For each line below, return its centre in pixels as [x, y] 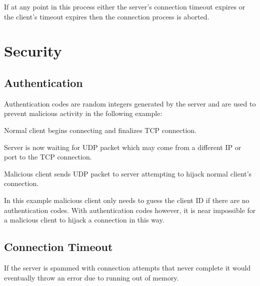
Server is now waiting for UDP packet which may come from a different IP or [123, 147]
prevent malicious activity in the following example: [83, 113]
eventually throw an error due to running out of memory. [91, 277]
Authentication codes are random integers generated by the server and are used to [130, 103]
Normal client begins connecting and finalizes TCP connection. [100, 130]
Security [33, 51]
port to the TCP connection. [48, 157]
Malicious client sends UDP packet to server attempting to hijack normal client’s [128, 173]
